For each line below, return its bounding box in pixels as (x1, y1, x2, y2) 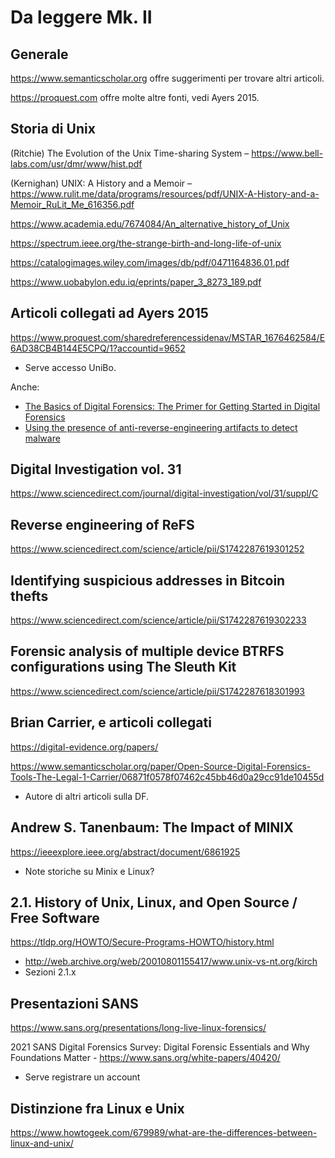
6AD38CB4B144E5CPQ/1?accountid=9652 (10, 342, 186, 354)
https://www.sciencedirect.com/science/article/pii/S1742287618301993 (10, 685, 305, 697)
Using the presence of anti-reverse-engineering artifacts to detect (24, 421, 298, 433)
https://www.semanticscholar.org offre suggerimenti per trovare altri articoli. (10, 72, 325, 84)
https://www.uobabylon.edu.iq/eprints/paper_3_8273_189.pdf (10, 276, 262, 288)
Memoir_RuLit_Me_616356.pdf (10, 198, 135, 210)
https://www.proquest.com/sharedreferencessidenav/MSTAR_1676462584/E (10, 331, 326, 343)
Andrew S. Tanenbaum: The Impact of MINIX (10, 819, 294, 836)
